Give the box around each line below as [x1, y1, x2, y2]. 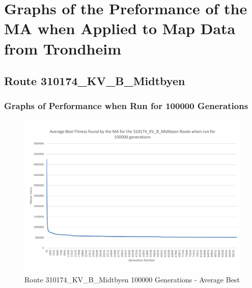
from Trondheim [4, 38, 122, 59]
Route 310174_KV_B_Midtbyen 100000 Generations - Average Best [24, 274, 240, 284]
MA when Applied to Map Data [4, 18, 236, 39]
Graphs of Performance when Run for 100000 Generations [4, 99, 248, 112]
